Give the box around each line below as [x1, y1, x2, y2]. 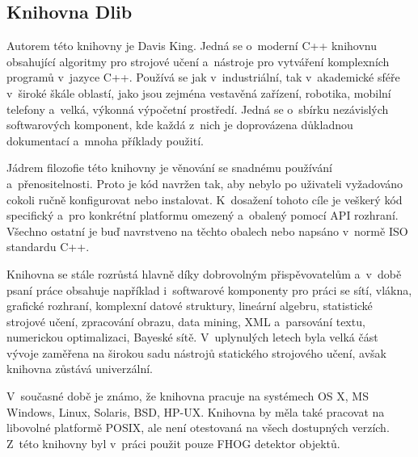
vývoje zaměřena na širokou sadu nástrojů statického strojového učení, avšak [6, 344, 387, 361]
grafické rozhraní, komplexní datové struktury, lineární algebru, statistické [6, 297, 373, 314]
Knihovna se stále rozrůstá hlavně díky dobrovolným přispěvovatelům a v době [6, 265, 402, 282]
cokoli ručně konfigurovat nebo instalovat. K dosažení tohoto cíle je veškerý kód [6, 191, 403, 208]
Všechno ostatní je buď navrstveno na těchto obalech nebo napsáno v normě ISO [6, 222, 408, 239]
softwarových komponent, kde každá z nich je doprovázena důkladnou [6, 116, 353, 133]
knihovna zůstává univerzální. [6, 360, 153, 377]
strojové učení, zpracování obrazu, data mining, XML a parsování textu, [6, 312, 365, 329]
